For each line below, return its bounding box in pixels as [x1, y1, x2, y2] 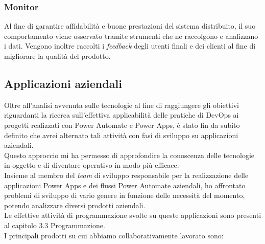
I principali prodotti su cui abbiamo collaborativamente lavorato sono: [4, 230, 224, 240]
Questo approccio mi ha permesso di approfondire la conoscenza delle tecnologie [4, 149, 255, 160]
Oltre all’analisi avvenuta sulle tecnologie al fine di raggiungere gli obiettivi [4, 99, 239, 110]
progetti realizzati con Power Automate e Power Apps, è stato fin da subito [4, 119, 240, 130]
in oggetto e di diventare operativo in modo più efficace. [4, 160, 179, 170]
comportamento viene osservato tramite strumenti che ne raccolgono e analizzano [4, 30, 258, 41]
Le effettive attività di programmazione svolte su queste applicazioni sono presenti [4, 210, 261, 220]
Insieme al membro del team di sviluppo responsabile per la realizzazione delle [4, 169, 249, 180]
